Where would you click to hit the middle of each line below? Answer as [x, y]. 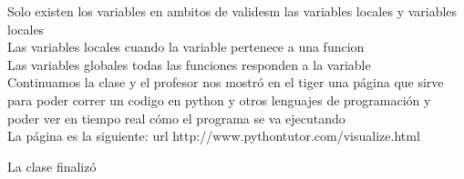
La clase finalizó [52, 166]
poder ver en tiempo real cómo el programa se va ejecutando [176, 118]
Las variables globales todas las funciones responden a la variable [189, 64]
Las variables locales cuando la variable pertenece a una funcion [186, 47]
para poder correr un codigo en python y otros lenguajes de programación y [219, 99]
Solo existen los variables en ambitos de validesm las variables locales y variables [232, 11]
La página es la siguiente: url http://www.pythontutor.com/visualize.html [214, 136]
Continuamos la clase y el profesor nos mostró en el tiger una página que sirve [226, 82]
